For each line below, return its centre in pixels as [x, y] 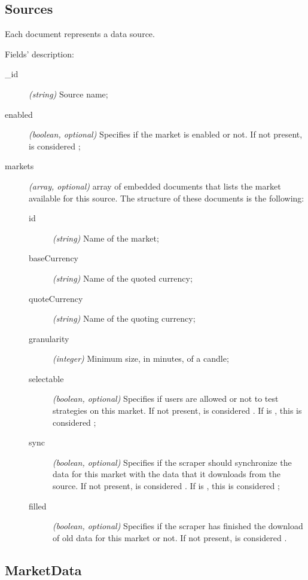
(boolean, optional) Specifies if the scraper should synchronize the [172, 462]
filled [38, 506]
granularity [49, 338]
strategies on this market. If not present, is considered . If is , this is [177, 410]
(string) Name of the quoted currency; [123, 278]
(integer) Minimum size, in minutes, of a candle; [141, 358]
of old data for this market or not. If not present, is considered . [170, 537]
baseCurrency [54, 258]
